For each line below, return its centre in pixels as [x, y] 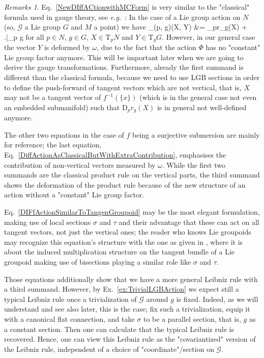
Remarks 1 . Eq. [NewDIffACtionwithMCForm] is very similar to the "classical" [127, 7]
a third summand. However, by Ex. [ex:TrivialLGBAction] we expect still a [122, 289]
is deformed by [67, 47]
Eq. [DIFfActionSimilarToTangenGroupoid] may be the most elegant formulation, [132, 212]
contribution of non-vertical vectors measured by [80, 164]
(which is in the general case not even [198, 97]
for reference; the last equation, [53, 145]
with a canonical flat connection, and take [69, 318]
